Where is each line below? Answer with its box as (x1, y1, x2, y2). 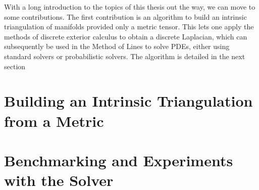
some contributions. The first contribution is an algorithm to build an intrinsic (4, 11, 247, 22)
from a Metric (4, 110, 104, 131)
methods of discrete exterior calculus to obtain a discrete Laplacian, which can (4, 31, 247, 41)
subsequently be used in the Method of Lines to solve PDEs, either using (4, 41, 230, 52)
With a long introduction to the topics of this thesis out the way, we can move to (4, 2, 255, 12)
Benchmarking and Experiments (4, 150, 233, 170)
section (4, 61, 26, 71)
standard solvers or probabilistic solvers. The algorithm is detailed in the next (4, 51, 245, 61)
